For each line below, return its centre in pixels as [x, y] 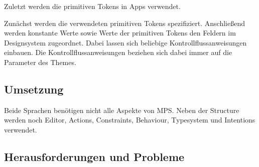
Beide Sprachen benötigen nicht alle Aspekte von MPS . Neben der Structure [122, 110]
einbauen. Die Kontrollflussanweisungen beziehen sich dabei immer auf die [118, 52]
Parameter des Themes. [40, 62]
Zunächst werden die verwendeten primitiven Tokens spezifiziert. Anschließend [124, 23]
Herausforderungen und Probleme [94, 156]
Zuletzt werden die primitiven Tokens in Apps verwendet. [92, 6]
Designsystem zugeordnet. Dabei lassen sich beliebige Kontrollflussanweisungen [125, 42]
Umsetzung [34, 89]
